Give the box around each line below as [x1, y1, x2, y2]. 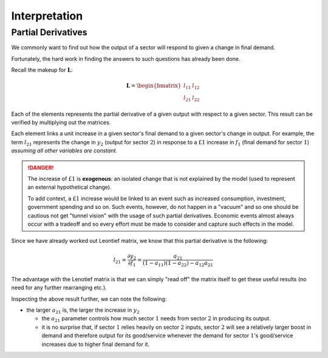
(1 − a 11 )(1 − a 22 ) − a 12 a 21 [143, 259, 214, 268]
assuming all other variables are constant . [11, 147, 118, 155]
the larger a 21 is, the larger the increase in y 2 [26, 306, 140, 315]
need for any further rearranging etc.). [11, 284, 108, 292]
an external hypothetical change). [27, 183, 112, 191]
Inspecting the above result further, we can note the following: [11, 295, 167, 303]
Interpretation [11, 9, 83, 23]
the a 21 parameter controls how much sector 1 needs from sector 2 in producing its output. [41, 315, 271, 324]
